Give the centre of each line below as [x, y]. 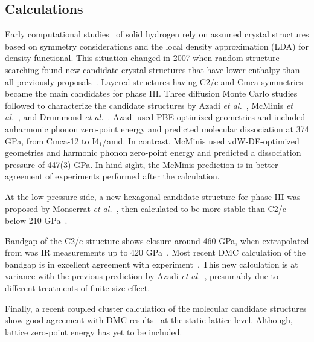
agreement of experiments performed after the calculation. [112, 176]
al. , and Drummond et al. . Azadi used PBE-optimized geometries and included [155, 117]
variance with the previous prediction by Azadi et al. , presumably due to [142, 276]
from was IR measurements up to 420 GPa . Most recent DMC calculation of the [155, 252]
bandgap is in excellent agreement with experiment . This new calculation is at [152, 264]
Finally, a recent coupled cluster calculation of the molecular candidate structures [156, 308]
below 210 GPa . [36, 220]
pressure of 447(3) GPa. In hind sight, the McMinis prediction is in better [142, 164]
